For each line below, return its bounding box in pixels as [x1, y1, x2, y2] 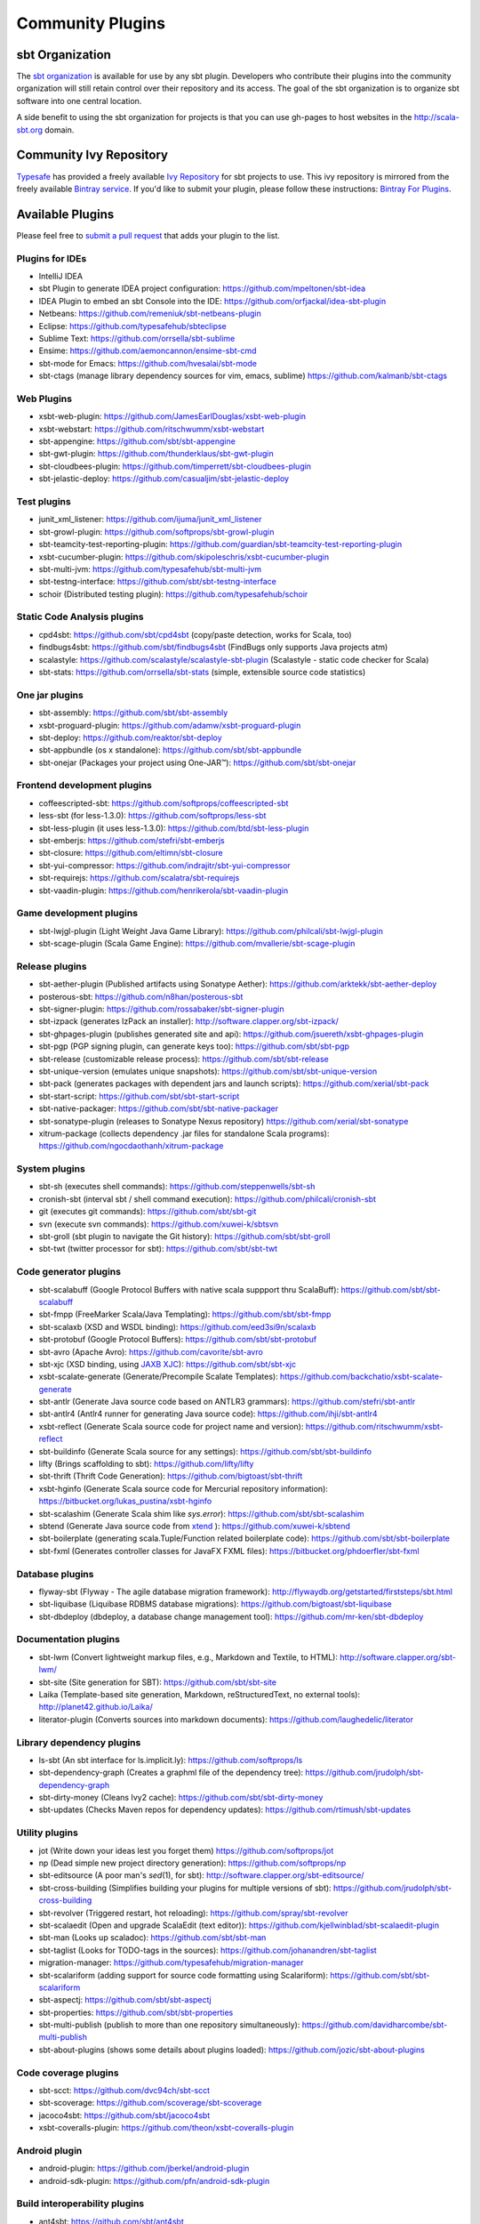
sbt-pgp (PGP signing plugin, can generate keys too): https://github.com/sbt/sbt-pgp [38, 1041, 350, 1052]
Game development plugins [16, 907, 138, 920]
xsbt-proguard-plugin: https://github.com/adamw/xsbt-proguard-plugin [38, 720, 301, 730]
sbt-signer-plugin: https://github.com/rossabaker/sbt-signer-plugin [38, 1003, 284, 1014]
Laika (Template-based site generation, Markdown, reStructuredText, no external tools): [38, 1688, 360, 1699]
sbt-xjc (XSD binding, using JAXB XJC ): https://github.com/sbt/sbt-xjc [38, 1358, 297, 1369]
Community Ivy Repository [16, 148, 169, 163]
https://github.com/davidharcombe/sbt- [301, 2019, 448, 2030]
